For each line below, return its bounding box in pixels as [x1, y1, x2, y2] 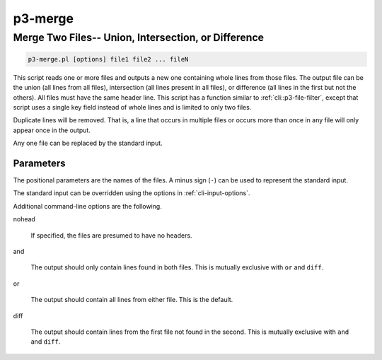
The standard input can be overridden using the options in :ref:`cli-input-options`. [13, 189, 250, 197]
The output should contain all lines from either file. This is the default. [30, 296, 233, 304]
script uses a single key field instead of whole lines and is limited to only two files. [13, 103, 252, 111]
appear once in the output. [13, 126, 91, 134]
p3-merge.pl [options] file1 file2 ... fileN [28, 55, 189, 63]
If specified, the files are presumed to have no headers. [30, 231, 192, 240]
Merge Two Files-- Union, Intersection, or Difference [13, 31, 265, 44]
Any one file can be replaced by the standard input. [13, 139, 163, 148]
